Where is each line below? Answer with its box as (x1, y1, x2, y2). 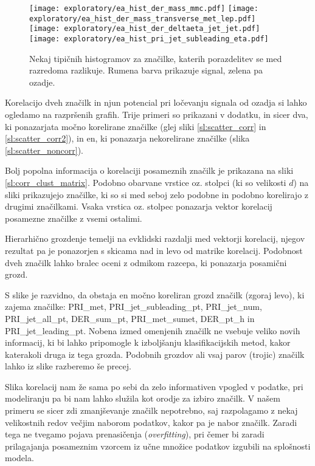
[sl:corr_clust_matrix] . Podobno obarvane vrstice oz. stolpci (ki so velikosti (5, 176, 286, 188)
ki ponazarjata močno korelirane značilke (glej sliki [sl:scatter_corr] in (5, 120, 266, 132)
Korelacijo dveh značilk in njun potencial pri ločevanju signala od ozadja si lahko (5, 96, 307, 109)
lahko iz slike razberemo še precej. (5, 360, 131, 372)
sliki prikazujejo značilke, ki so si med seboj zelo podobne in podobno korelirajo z (5, 188, 309, 200)
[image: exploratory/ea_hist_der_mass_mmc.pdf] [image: (29, 4, 258, 13)
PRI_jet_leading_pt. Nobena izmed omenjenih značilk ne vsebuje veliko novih (5, 324, 300, 337)
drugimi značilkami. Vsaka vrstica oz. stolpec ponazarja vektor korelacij (5, 200, 272, 213)
